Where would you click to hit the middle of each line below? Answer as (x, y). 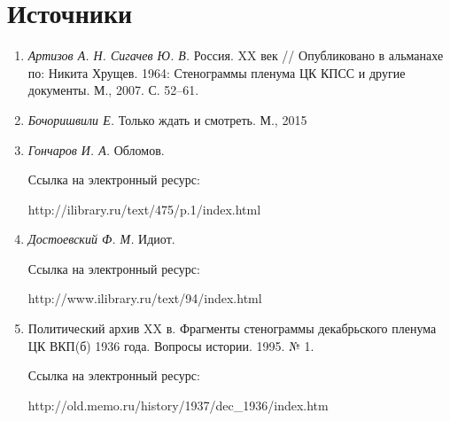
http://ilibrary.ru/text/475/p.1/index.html (144, 209)
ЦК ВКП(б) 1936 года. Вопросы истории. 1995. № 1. (171, 345)
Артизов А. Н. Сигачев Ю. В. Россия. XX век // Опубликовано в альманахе (236, 55)
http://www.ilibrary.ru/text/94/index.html (145, 298)
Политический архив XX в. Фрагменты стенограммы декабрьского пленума (232, 328)
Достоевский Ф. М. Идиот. (101, 239)
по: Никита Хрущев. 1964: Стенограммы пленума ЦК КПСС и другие (217, 72)
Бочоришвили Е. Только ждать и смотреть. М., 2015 (167, 119)
